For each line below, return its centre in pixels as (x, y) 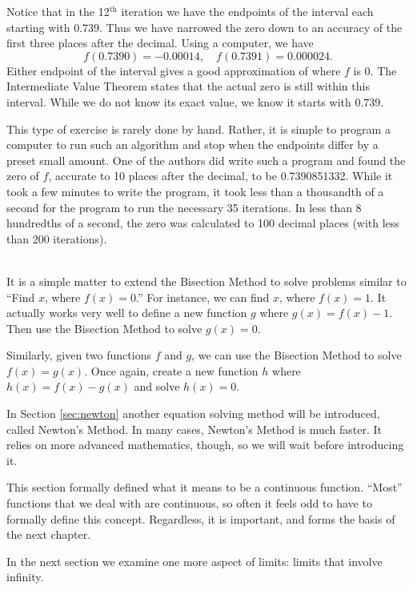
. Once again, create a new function (171, 370)
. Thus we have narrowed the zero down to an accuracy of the (251, 27)
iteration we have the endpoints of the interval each (247, 11)
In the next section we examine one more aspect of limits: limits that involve (194, 561)
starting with (38, 27)
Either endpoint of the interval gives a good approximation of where (174, 70)
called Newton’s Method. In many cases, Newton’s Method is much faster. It (194, 429)
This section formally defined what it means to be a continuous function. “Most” (204, 487)
